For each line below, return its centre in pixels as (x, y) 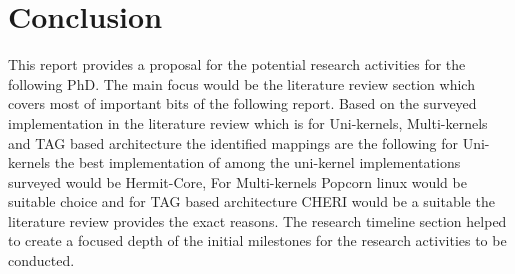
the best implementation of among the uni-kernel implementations (257, 162)
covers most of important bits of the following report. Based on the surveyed (242, 103)
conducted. (41, 260)
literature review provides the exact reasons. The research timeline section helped (257, 220)
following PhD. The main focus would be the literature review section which (241, 83)
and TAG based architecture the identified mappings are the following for (233, 142)
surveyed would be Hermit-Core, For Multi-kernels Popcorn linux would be (237, 181)
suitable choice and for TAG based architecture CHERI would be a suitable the (251, 201)
